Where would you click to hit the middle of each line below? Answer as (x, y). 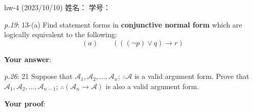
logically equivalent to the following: (61, 34)
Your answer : (28, 59)
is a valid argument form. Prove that (192, 76)
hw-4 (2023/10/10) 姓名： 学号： (57, 7)
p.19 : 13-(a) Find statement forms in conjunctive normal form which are (123, 24)
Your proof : (25, 103)
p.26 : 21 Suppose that (38, 76)
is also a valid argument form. (152, 86)
